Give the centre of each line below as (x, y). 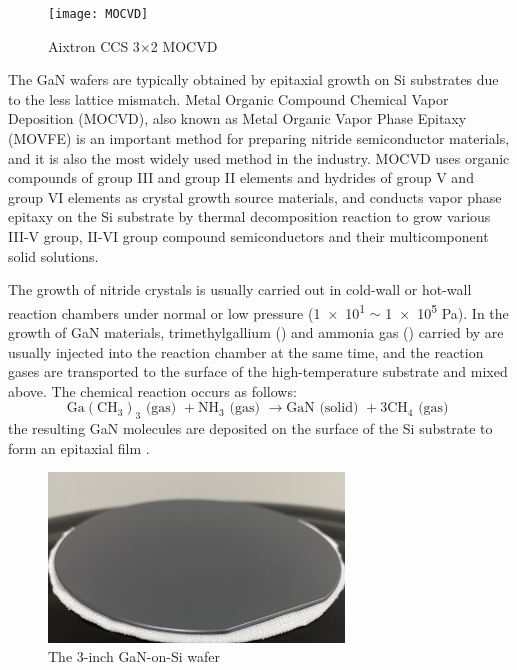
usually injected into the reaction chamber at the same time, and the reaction (246, 351)
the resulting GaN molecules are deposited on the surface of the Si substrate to (250, 428)
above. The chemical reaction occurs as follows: (152, 390)
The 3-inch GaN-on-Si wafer (134, 656)
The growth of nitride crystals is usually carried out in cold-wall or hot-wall (240, 289)
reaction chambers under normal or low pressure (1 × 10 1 (187, 311)
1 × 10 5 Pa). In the (447, 311)
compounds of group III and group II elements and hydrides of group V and (241, 177)
